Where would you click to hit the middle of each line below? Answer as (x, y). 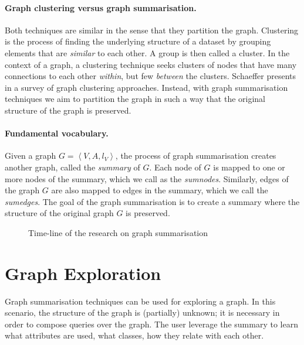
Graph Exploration (83, 273)
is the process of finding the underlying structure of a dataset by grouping (138, 41)
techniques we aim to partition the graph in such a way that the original (135, 99)
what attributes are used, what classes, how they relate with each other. (134, 335)
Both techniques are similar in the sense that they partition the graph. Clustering (152, 30)
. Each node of (175, 167)
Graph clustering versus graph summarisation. (101, 7)
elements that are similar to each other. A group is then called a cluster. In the (147, 52)
